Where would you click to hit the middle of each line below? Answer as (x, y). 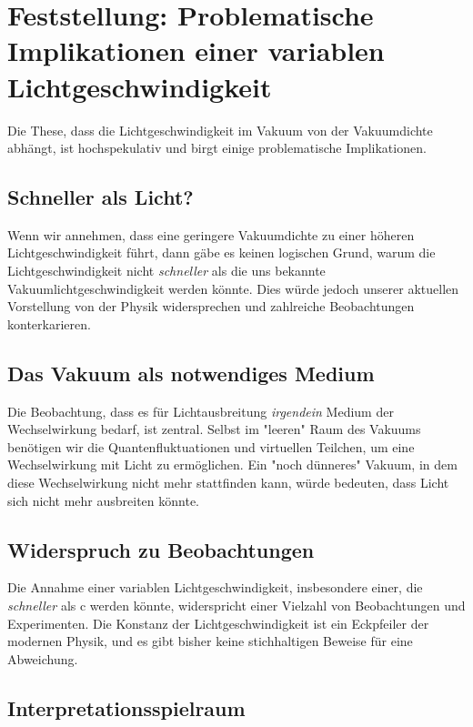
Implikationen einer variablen (196, 50)
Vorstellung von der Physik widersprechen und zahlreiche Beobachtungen (211, 306)
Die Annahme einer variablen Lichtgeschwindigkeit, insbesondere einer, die (215, 587)
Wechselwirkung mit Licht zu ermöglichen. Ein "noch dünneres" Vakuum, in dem (232, 464)
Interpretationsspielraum (126, 707)
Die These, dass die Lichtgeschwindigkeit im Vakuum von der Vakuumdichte (220, 130)
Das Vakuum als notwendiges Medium (191, 373)
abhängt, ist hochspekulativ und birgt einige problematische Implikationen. (217, 148)
